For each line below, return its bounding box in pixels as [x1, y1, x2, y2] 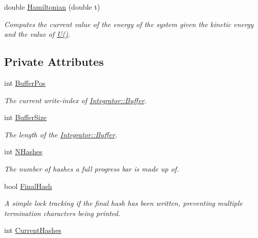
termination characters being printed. [4, 207, 120, 218]
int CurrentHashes [4, 225, 61, 235]
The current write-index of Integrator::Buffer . [4, 94, 147, 105]
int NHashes [4, 146, 42, 157]
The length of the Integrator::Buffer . [4, 129, 117, 139]
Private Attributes [4, 54, 104, 69]
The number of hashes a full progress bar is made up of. [4, 163, 179, 174]
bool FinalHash [4, 180, 52, 191]
